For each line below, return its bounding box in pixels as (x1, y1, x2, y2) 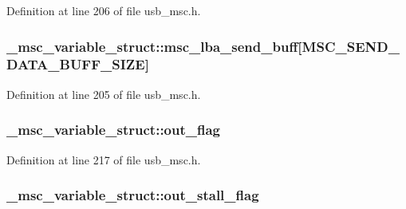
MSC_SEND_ (302, 36, 400, 56)
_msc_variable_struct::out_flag (6, 120, 220, 140)
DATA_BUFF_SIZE (6, 54, 145, 74)
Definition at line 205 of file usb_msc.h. (6, 85, 201, 102)
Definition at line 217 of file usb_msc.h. (6, 151, 201, 168)
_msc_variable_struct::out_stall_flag (6, 185, 259, 205)
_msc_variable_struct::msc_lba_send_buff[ (6, 36, 302, 56)
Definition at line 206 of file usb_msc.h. (6, 2, 201, 18)
